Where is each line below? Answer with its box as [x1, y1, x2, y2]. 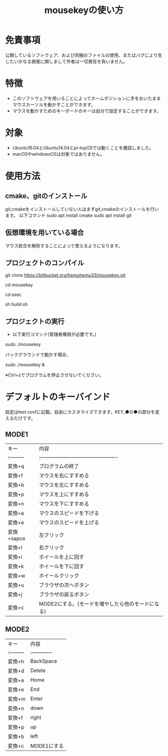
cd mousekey [5, 282, 33, 288]
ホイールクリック [39, 572, 79, 579]
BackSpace [30, 657, 57, 664]
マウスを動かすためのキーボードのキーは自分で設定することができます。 [12, 108, 161, 114]
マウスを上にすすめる [39, 491, 89, 498]
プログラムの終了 [39, 463, 79, 470]
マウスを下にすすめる [39, 500, 89, 507]
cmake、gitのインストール [5, 192, 87, 200]
